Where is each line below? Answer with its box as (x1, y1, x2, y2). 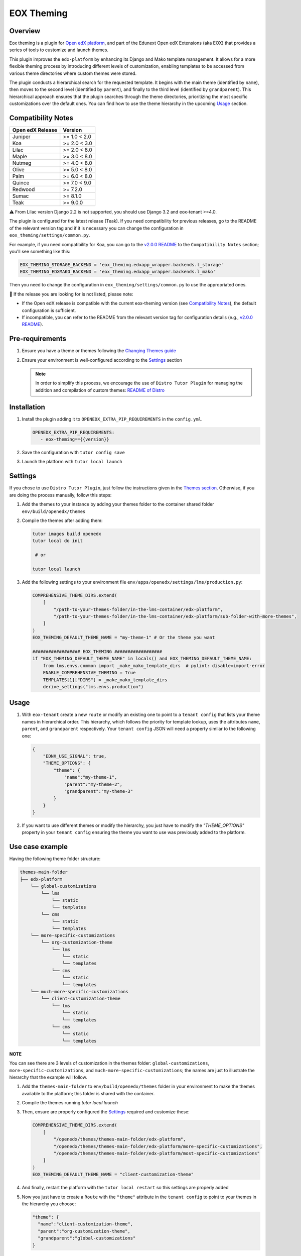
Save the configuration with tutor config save (22, 450, 125, 456)
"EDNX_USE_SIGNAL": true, (43, 753, 107, 759)
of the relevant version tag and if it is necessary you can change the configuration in (9, 225, 184, 231)
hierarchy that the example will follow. (9, 1074, 87, 1080)
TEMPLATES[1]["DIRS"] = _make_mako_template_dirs (43, 677, 168, 683)
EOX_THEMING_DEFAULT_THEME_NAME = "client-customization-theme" (32, 1172, 194, 1178)
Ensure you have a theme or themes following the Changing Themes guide (22, 348, 177, 354)
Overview (9, 27, 41, 35)
